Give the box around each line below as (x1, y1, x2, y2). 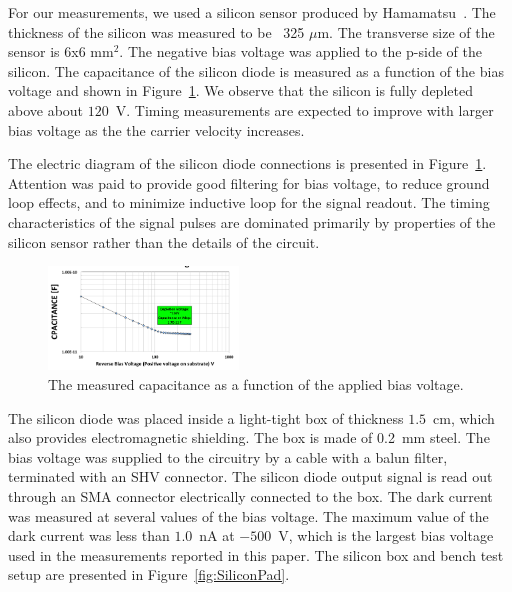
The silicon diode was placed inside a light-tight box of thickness (8, 407, 404, 428)
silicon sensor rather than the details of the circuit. (8, 231, 320, 252)
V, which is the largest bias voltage (278, 525, 494, 546)
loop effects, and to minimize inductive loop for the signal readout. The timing (8, 192, 490, 213)
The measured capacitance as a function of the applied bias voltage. (48, 373, 464, 394)
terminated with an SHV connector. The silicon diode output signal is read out (8, 466, 493, 487)
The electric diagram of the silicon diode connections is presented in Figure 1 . (8, 153, 487, 174)
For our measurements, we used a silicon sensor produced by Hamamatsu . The (8, 2, 496, 22)
